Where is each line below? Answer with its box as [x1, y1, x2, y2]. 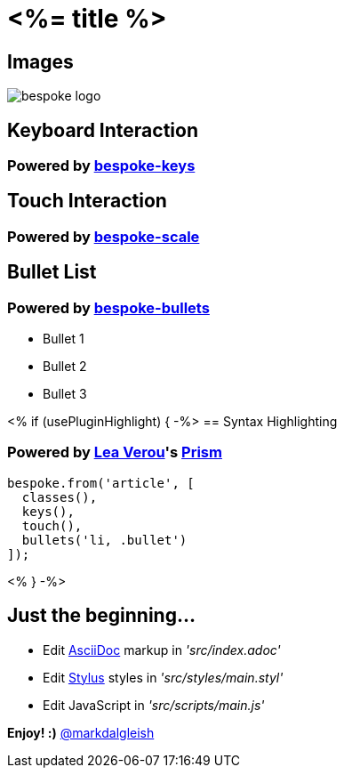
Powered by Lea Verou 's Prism [7, 443, 222, 462]
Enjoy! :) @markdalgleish [7, 724, 155, 740]
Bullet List [7, 261, 97, 284]
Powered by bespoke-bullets [7, 298, 210, 317]
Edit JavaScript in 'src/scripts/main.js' [43, 697, 265, 713]
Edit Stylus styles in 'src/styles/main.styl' [43, 669, 284, 685]
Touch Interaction [7, 190, 167, 213]
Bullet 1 [43, 331, 84, 347]
